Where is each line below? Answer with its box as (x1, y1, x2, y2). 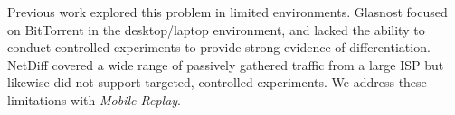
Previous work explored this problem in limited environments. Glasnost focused (7, 3, 448, 21)
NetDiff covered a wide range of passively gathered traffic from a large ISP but (7, 55, 444, 74)
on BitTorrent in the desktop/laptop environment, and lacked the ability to (7, 20, 425, 39)
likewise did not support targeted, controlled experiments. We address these (7, 73, 427, 92)
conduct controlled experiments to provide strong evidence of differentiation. (7, 38, 431, 57)
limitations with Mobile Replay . (7, 90, 182, 109)
